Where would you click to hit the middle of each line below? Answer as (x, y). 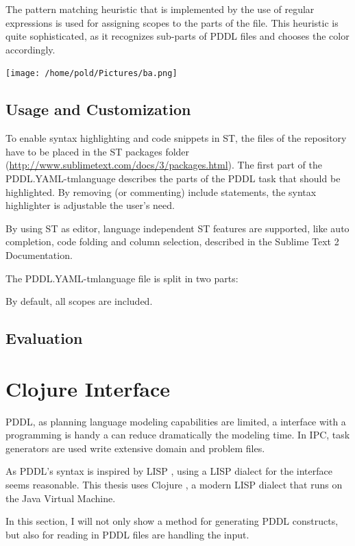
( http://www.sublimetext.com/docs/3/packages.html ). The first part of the (164, 165)
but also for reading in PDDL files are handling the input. (127, 534)
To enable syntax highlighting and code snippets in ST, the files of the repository (176, 138)
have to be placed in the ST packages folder (98, 151)
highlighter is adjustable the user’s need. (90, 205)
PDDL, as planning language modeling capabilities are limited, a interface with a (176, 421)
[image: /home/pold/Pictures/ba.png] (91, 74)
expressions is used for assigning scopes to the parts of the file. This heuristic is (172, 22)
